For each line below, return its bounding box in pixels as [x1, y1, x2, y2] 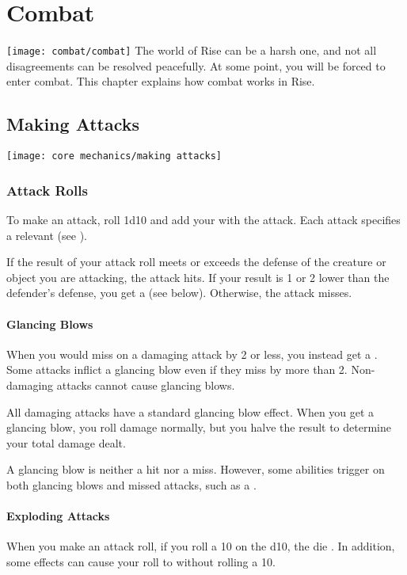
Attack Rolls [6, 180, 88, 200]
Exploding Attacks [6, 508, 110, 524]
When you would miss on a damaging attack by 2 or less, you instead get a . [6, 345, 378, 362]
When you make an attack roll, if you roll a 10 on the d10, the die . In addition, [6, 538, 395, 554]
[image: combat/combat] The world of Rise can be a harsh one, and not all [6, 42, 377, 59]
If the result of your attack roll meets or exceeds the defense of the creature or [6, 253, 386, 270]
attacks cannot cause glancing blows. [56, 377, 235, 393]
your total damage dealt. [6, 434, 126, 451]
